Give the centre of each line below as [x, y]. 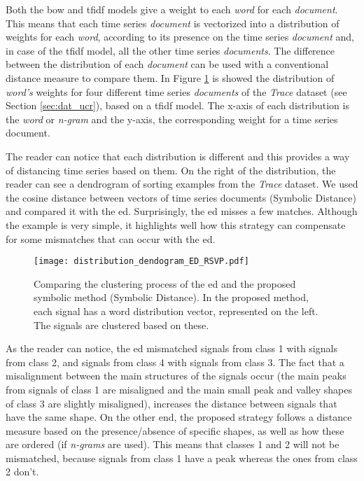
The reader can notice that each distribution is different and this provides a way [178, 156]
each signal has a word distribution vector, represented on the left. [176, 311]
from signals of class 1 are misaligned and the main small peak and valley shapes [179, 389]
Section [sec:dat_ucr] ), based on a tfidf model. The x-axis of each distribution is [177, 105]
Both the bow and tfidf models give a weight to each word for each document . [172, 9]
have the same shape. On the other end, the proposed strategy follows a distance [179, 417]
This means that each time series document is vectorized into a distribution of [173, 23]
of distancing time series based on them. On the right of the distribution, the [171, 170]
